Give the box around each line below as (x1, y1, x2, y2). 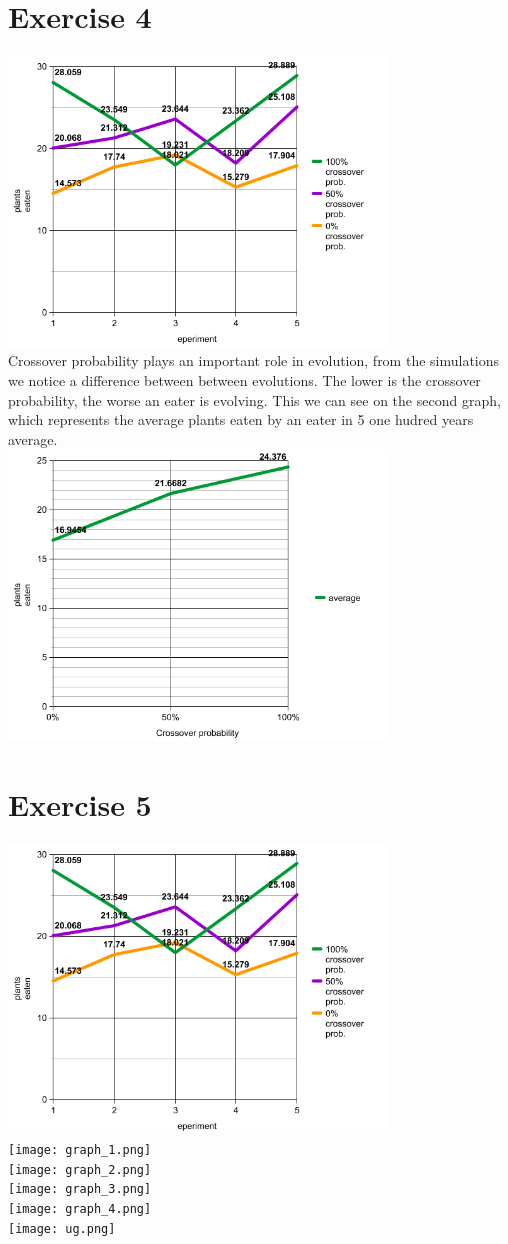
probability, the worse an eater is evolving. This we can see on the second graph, (8, 389, 501, 410)
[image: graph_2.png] (8, 1162, 152, 1177)
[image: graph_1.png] (8, 1142, 152, 1157)
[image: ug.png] (8, 1221, 116, 1236)
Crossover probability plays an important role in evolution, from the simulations (8, 350, 500, 371)
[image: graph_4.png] (8, 1201, 152, 1216)
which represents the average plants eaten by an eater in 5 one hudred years (8, 409, 474, 430)
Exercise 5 (8, 783, 152, 824)
